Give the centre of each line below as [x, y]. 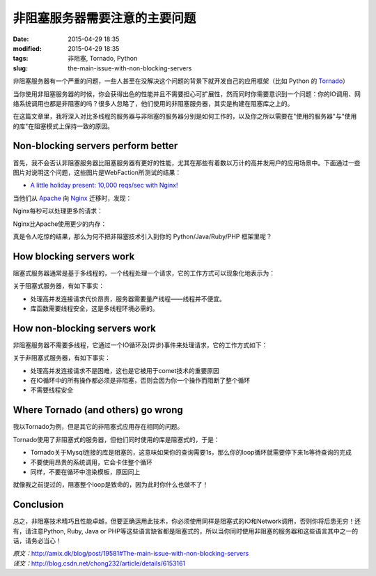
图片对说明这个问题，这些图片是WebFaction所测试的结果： [97, 172]
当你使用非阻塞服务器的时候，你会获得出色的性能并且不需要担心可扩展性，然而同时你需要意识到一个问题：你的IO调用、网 [187, 93]
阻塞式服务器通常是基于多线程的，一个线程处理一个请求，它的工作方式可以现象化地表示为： [144, 273]
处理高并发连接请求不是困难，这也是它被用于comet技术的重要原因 [125, 370]
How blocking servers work [74, 256]
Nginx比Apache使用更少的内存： [60, 224]
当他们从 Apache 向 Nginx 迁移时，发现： [72, 198]
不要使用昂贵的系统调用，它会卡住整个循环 [91, 462]
